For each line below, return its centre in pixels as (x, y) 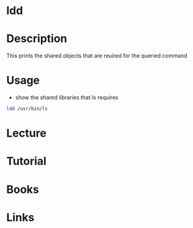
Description (37, 39)
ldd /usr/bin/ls (27, 109)
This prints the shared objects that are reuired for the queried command (97, 56)
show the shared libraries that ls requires (66, 97)
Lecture (27, 133)
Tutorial (27, 161)
